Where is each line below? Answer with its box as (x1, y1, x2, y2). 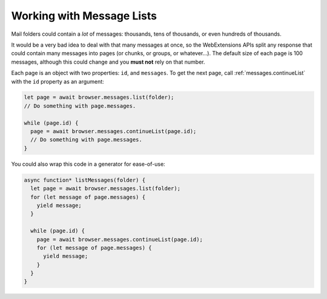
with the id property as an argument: (11, 77, 104, 85)
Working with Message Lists (11, 9, 157, 22)
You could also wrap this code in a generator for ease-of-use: (11, 160, 166, 168)
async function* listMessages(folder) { (24, 176, 145, 183)
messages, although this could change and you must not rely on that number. (11, 58, 205, 65)
